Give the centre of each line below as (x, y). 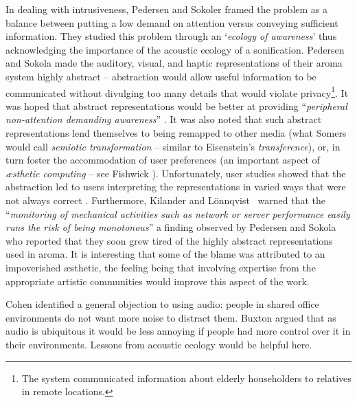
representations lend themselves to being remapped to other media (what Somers (176, 133)
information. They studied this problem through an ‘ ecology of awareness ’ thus (171, 36)
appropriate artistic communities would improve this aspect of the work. (158, 281)
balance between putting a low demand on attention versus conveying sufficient (172, 22)
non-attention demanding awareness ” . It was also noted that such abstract (164, 119)
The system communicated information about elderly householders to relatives (186, 378)
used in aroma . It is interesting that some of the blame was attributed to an (165, 254)
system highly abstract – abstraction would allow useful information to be (161, 76)
